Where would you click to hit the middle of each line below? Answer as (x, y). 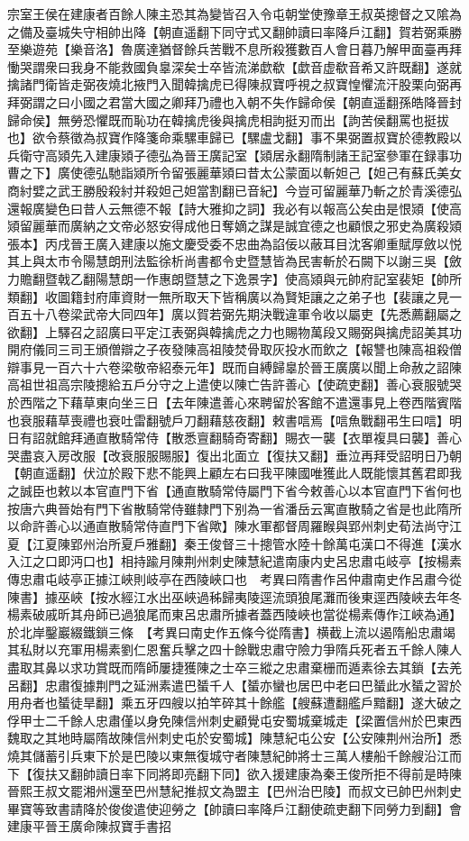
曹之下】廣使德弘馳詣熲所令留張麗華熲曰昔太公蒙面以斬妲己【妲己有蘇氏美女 (234, 173)
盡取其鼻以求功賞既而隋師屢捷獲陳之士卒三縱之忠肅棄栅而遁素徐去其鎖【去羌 (234, 667)
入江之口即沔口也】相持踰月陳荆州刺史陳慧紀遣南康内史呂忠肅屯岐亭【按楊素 (234, 561)
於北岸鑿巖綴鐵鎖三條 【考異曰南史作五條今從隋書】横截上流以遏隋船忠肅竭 (231, 631)
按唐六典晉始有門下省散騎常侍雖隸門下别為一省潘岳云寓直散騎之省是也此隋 (228, 508)
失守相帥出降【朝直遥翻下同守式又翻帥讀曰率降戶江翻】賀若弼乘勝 (266, 31)
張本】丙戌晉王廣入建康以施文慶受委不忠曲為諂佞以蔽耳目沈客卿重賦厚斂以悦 (234, 243)
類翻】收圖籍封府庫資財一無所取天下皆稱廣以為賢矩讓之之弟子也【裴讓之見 (228, 296)
